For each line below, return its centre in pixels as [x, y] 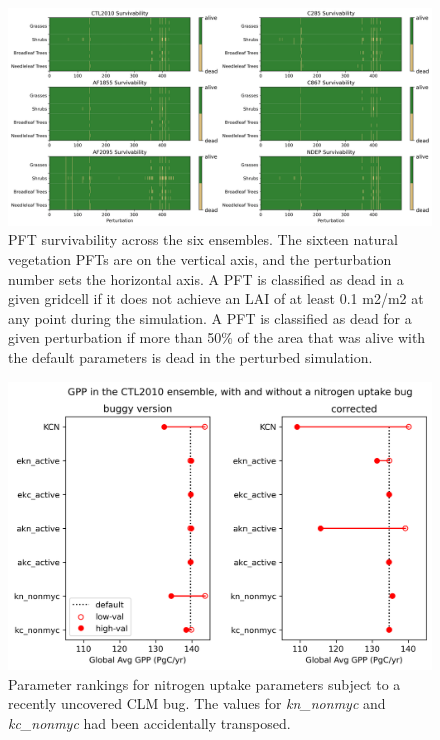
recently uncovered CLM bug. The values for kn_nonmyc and [197, 703]
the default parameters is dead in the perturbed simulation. [190, 356]
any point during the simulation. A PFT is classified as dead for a [210, 317]
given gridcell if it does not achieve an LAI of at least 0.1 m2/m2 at [216, 298]
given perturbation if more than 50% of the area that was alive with [217, 337]
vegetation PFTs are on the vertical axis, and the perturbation [200, 258]
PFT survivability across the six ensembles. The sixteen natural [203, 239]
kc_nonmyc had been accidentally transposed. [149, 722]
